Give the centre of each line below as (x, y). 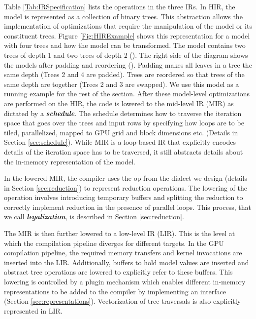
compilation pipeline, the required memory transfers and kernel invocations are (123, 253)
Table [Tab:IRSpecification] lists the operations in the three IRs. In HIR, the (120, 6)
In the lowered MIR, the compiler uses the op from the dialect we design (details (126, 178)
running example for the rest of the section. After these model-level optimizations (127, 94)
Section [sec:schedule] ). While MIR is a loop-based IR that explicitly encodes (120, 142)
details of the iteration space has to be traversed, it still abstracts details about (124, 151)
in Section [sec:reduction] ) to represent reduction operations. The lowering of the (126, 187)
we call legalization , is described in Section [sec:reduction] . (94, 217)
